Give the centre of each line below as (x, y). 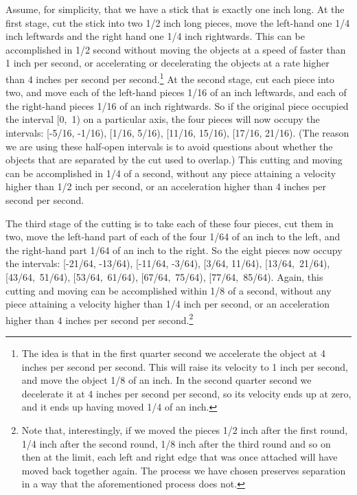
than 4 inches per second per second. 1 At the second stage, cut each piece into (170, 78)
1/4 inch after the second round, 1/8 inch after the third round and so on (176, 443)
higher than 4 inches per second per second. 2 (100, 319)
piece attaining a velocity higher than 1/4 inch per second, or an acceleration (168, 304)
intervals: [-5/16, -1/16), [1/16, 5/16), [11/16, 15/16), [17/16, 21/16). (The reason (177, 133)
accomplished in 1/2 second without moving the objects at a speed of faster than (176, 49)
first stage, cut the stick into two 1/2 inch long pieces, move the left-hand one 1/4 (178, 22)
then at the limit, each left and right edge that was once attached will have (180, 457)
